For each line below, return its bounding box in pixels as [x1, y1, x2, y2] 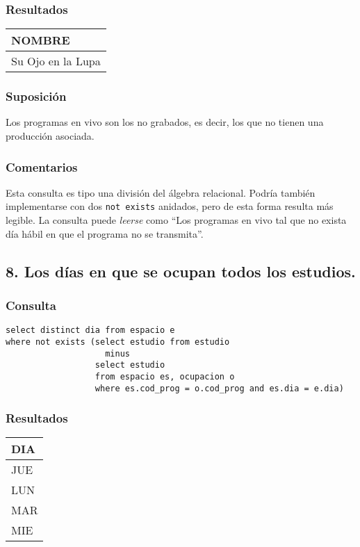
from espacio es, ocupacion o [95, 371, 235, 382]
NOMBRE [11, 32, 70, 49]
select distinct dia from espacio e [6, 325, 175, 336]
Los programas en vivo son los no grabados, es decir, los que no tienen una [6, 115, 324, 129]
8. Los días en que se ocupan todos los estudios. [6, 260, 356, 281]
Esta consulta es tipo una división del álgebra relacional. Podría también [6, 185, 316, 199]
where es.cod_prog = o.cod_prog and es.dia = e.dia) [95, 383, 344, 393]
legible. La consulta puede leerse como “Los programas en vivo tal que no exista [6, 213, 347, 227]
